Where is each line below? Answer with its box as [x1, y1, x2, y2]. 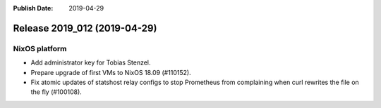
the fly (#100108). [30, 88, 83, 96]
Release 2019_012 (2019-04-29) [13, 22, 157, 34]
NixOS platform [13, 43, 67, 53]
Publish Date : [13, 4, 54, 12]
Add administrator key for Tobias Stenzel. [30, 58, 151, 67]
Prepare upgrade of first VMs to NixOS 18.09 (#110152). [30, 68, 192, 76]
